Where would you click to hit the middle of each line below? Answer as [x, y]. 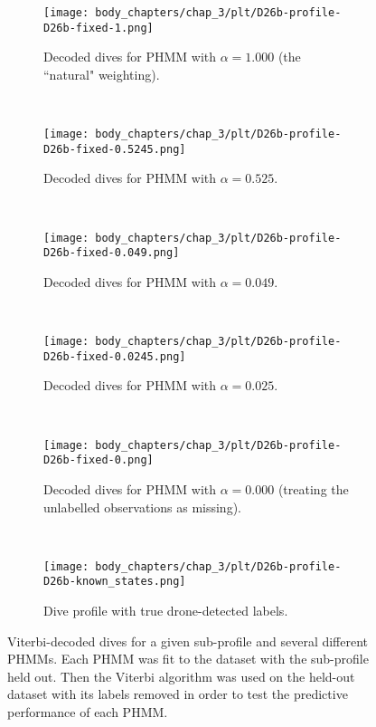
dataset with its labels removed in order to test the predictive [178, 694]
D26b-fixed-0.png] [99, 460]
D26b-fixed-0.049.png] [112, 253]
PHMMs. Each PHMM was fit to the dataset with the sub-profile [188, 659]
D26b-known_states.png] [115, 582]
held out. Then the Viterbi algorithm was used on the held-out [181, 676]
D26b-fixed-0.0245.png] [115, 356]
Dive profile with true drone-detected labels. [166, 610]
